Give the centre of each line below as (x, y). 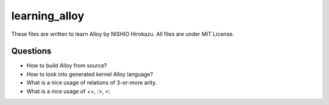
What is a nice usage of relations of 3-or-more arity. (92, 83)
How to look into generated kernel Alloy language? (90, 74)
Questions (31, 51)
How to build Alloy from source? (67, 66)
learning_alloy (48, 16)
